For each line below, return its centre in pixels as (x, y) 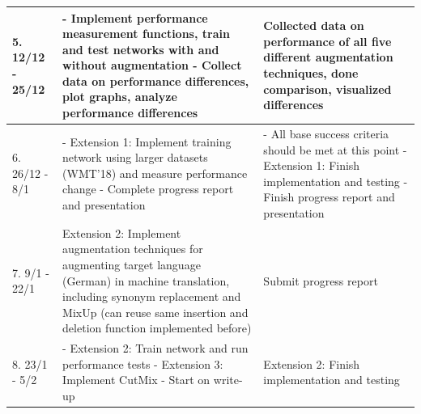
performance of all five (327, 41)
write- (228, 380)
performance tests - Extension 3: (143, 363)
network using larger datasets (135, 157)
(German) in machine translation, (146, 280)
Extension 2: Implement (122, 232)
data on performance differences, (156, 80)
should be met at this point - (335, 149)
